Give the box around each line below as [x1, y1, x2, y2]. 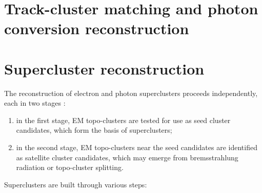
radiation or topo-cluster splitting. [16, 162, 124, 173]
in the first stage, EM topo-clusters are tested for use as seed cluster [16, 114, 231, 125]
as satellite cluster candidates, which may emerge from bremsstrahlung [16, 152, 238, 162]
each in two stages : [4, 98, 66, 108]
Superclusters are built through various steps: [4, 179, 147, 189]
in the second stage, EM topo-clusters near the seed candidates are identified [16, 142, 257, 153]
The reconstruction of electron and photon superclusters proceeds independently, [4, 87, 258, 98]
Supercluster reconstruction [4, 58, 205, 79]
